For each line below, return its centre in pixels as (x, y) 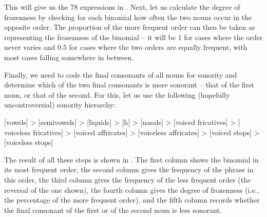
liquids (99, 122)
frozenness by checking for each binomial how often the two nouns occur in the (128, 17)
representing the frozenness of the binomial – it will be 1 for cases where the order (133, 37)
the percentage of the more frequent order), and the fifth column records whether (132, 200)
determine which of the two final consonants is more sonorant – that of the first (129, 85)
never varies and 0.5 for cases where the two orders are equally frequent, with (126, 47)
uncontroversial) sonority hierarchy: (60, 105)
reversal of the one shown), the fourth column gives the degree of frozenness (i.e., (132, 189)
